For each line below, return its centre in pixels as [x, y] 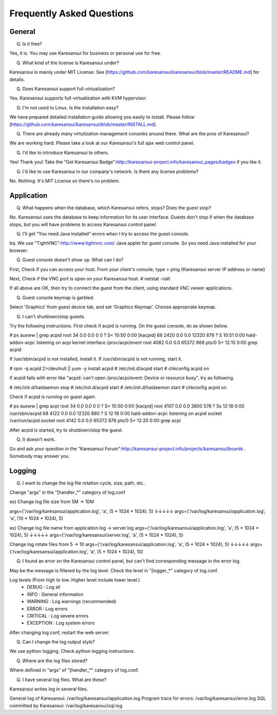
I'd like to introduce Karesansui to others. [66, 152]
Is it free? [32, 44]
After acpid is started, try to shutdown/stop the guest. [66, 430]
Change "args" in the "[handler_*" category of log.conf [67, 492]
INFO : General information [55, 594]
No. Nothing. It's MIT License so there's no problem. [65, 181]
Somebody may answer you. [40, 456]
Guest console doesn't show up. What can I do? [73, 260]
